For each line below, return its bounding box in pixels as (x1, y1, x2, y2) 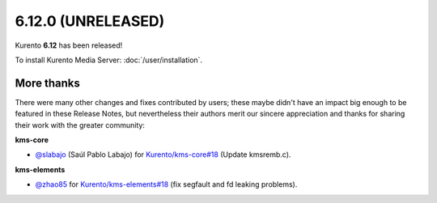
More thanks (15, 76, 80, 90)
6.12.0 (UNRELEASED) (15, 12, 165, 30)
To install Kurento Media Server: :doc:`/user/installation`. (15, 55, 202, 65)
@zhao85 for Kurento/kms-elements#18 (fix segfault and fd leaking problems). (35, 180, 298, 189)
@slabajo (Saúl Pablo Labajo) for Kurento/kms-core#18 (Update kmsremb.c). (35, 150, 291, 159)
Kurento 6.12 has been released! (15, 40, 123, 50)
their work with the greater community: (15, 120, 146, 129)
